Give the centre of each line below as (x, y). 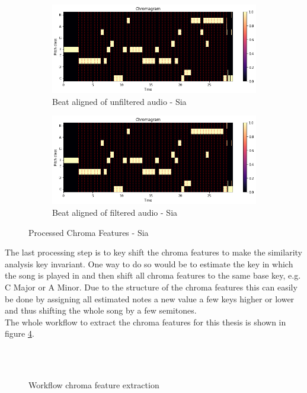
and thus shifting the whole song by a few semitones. (101, 310)
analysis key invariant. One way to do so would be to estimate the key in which (149, 263)
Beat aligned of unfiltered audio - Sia (119, 101)
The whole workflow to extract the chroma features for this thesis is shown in (145, 322)
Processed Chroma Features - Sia (89, 232)
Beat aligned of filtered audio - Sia (115, 212)
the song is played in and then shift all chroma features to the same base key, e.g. (153, 275)
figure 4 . (20, 333)
